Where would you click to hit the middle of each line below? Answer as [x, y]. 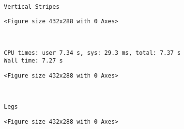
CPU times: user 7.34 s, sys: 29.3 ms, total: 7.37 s [92, 53]
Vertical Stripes [32, 7]
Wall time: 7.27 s [33, 61]
